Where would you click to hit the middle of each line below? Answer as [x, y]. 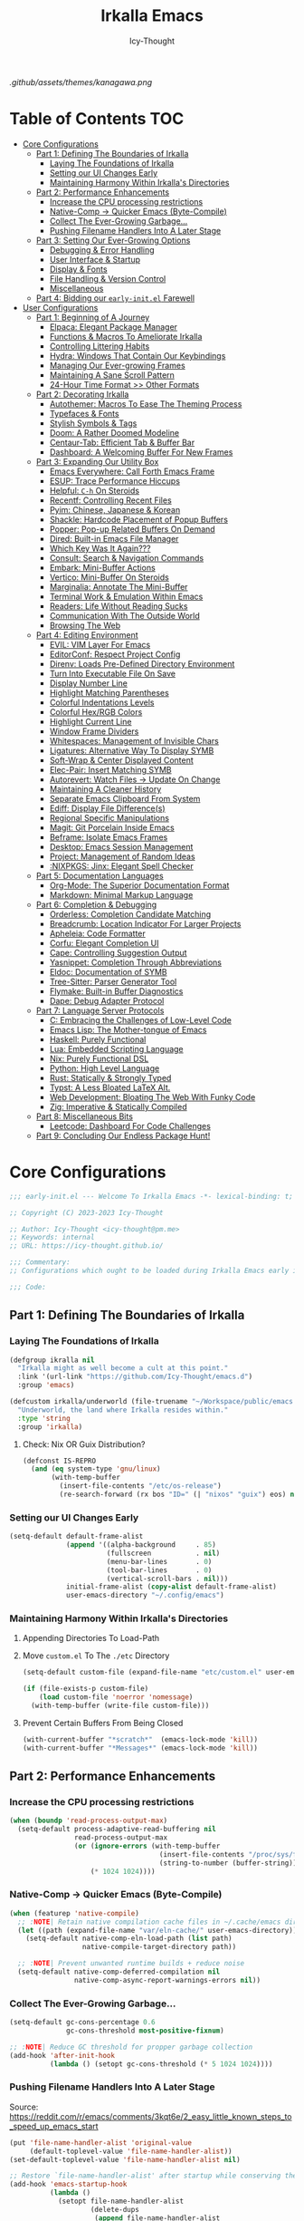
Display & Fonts [78, 269]
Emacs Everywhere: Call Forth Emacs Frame [132, 471]
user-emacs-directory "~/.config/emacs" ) [145, 1596]
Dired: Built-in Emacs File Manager [114, 538]
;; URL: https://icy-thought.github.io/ [87, 1246]
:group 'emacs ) [46, 1386]
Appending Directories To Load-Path [91, 1638]
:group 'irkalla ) [50, 1427]
